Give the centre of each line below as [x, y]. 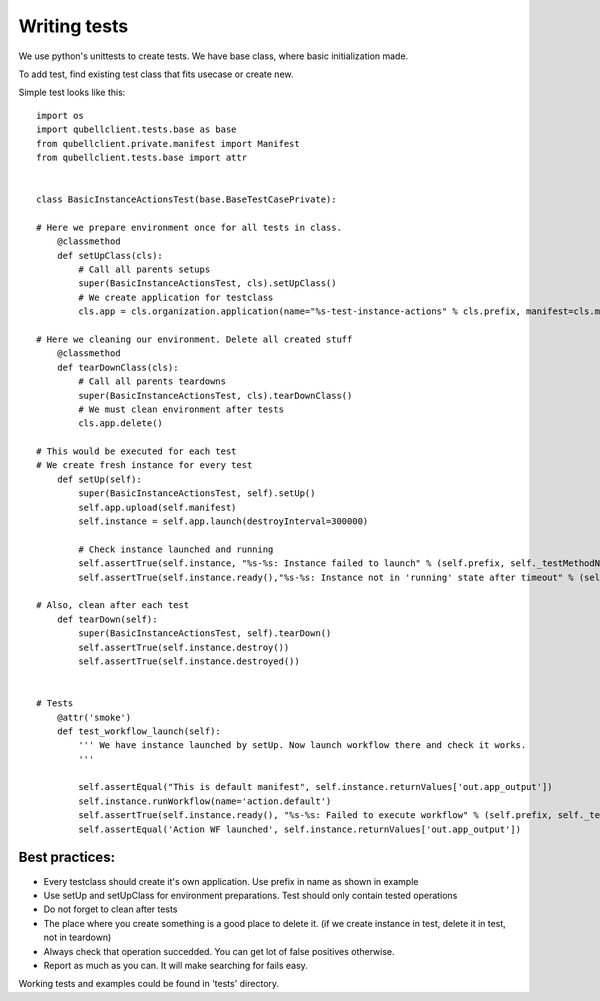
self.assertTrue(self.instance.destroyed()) [189, 661]
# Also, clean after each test [113, 605]
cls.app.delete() [121, 423]
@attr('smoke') [94, 717]
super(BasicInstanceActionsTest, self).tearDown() [205, 633]
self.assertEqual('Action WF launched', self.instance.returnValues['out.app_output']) [300, 829]
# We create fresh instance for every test [144, 465]
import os [60, 115]
